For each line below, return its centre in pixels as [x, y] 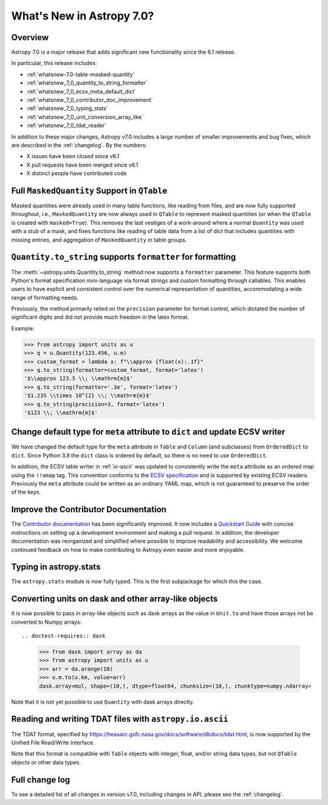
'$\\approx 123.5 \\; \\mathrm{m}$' [79, 378]
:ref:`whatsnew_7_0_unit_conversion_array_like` [85, 117]
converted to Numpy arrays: [46, 622]
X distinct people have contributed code [77, 173]
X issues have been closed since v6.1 [73, 156]
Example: [23, 328]
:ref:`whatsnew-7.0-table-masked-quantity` [80, 74]
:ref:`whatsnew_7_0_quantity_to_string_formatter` [87, 83]
